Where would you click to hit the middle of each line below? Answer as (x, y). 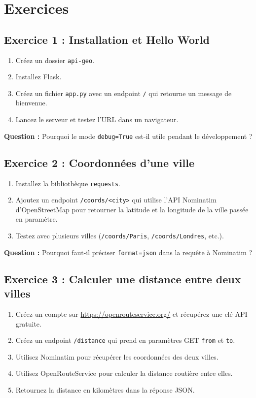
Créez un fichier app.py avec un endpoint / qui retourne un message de (124, 93)
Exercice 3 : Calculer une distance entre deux (123, 279)
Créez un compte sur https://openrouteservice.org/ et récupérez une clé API (131, 314)
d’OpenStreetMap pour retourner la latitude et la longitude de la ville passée (132, 209)
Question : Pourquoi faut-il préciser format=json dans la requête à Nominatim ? (128, 252)
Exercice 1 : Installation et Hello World (107, 39)
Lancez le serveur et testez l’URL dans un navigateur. (97, 119)
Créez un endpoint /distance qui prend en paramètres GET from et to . (125, 340)
